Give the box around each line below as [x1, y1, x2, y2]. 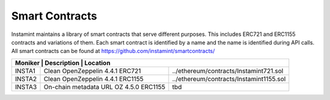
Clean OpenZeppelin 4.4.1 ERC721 [43, 66, 141, 75]
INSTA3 [15, 82, 37, 91]
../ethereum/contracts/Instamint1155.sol [172, 74, 286, 83]
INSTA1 [15, 66, 36, 75]
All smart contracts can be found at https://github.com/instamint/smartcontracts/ [11, 48, 215, 55]
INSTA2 [15, 74, 37, 83]
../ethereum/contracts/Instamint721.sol [172, 66, 284, 75]
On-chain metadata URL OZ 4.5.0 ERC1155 [43, 82, 166, 91]
